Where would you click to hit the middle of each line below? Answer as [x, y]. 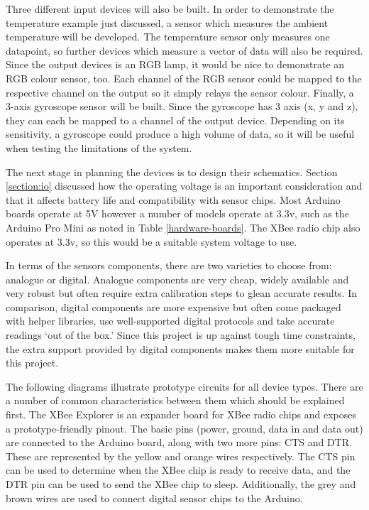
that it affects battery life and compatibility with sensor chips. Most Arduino [173, 199]
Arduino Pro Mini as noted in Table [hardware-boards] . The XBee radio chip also [183, 227]
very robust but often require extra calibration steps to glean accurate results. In [181, 293]
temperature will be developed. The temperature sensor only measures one [168, 37]
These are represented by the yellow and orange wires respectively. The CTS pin [181, 456]
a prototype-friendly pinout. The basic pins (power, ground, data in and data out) [184, 428]
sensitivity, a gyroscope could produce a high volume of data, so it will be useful [180, 134]
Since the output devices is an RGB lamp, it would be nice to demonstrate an [175, 64]
